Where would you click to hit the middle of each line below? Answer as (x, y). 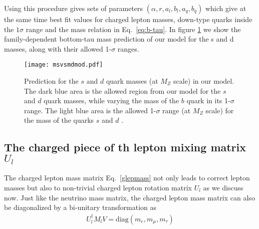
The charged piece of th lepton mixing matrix (125, 147)
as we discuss (223, 187)
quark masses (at (132, 81)
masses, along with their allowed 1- (58, 48)
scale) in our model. (204, 81)
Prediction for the (51, 81)
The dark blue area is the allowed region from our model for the (122, 90)
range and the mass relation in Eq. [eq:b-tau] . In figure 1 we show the (133, 29)
